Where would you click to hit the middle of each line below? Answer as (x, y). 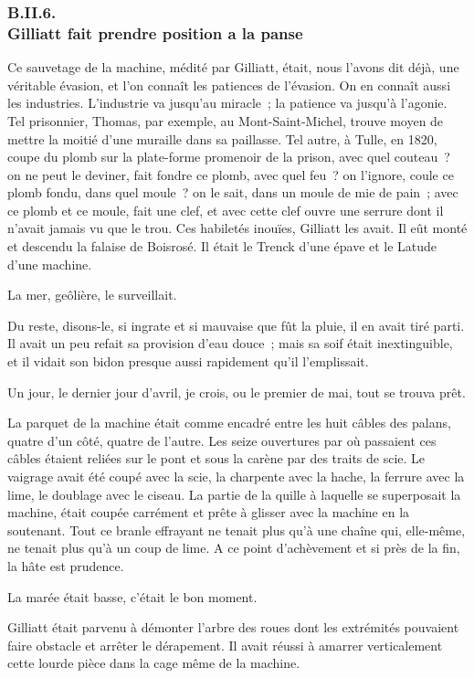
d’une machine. (50, 264)
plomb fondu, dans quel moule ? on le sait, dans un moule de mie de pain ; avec (233, 192)
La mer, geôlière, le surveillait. (92, 295)
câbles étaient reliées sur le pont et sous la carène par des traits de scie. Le (216, 458)
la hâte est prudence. (66, 565)
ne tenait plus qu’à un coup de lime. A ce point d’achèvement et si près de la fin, (234, 548)
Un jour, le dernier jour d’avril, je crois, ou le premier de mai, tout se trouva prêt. (237, 392)
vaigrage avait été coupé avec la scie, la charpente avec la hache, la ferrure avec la (236, 477)
